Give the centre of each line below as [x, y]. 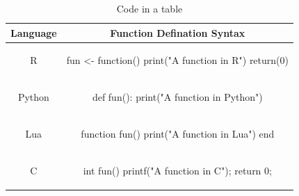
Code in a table [149, 8]
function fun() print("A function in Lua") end [178, 134]
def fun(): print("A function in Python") [177, 97]
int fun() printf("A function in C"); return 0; [177, 170]
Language [34, 32]
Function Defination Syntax [178, 32]
